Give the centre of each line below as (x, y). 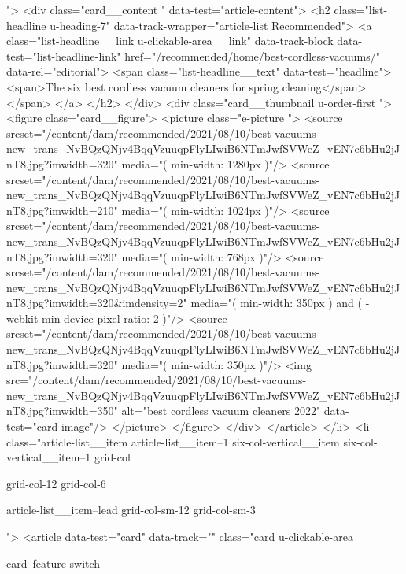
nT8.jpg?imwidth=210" (62, 210)
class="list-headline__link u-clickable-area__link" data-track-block (170, 41)
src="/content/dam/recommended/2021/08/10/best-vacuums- (157, 380)
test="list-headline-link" (64, 56)
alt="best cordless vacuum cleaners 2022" (221, 411)
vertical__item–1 (49, 457)
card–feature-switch (54, 563)
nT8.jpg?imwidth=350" (62, 411)
